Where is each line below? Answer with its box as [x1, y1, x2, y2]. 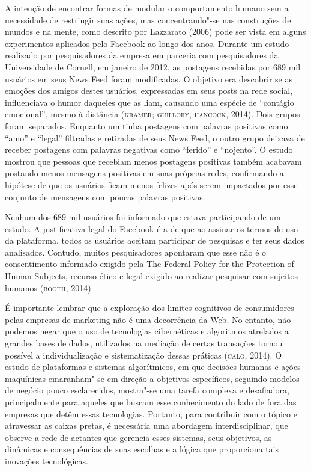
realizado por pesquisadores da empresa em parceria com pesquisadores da [5, 49, 279, 61]
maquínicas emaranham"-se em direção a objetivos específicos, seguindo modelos [5, 372, 300, 384]
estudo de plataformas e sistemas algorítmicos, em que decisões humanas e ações [5, 360, 301, 373]
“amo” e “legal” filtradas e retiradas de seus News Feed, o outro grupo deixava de [5, 131, 305, 144]
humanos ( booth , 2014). [5, 281, 94, 294]
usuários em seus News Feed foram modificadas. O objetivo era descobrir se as [5, 72, 292, 85]
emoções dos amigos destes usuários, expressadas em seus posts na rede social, [5, 84, 293, 97]
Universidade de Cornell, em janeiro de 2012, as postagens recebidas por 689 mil [5, 60, 301, 73]
